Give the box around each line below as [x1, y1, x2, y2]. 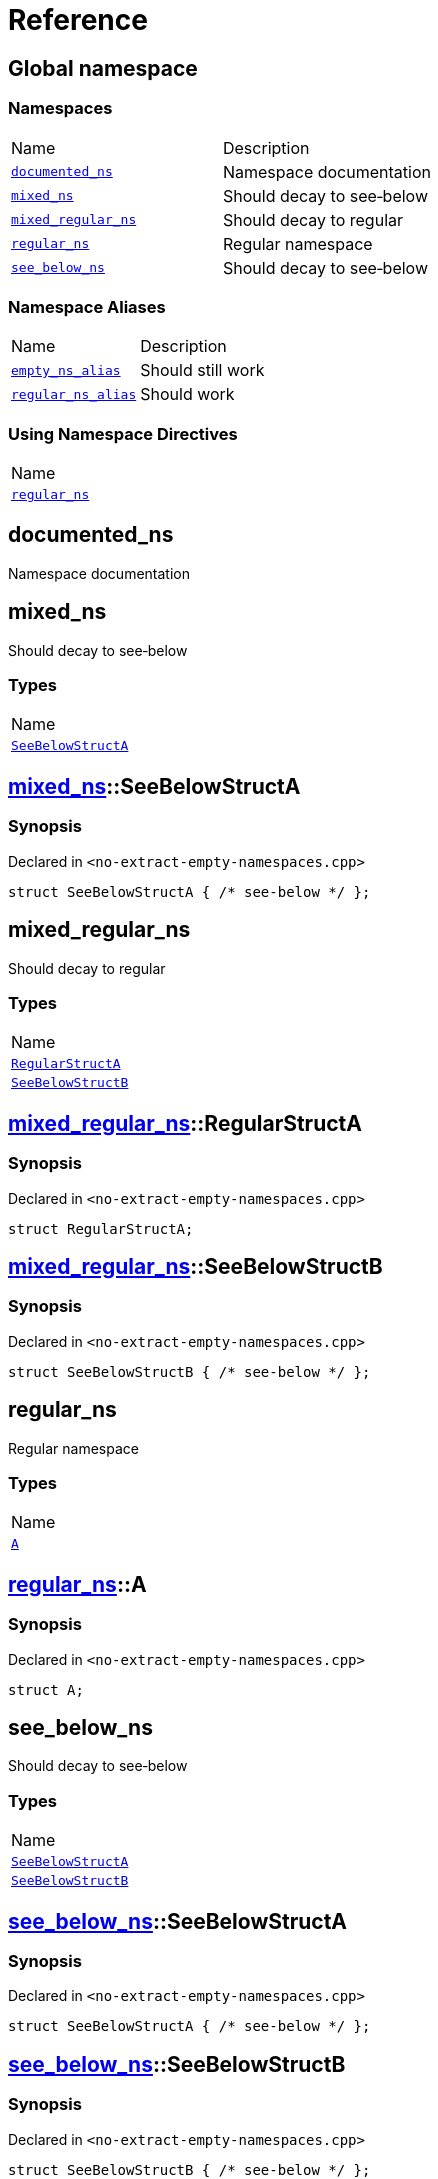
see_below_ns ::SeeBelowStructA [8, 1908, 348, 1934]
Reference [8, 3, 148, 37]
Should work [140, 384, 235, 405]
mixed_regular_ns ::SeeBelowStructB [8, 1253, 383, 1279]
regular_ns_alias [11, 386, 137, 402]
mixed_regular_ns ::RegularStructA [8, 1110, 362, 1136]
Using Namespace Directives [8, 423, 238, 444]
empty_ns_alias [11, 362, 121, 378]
